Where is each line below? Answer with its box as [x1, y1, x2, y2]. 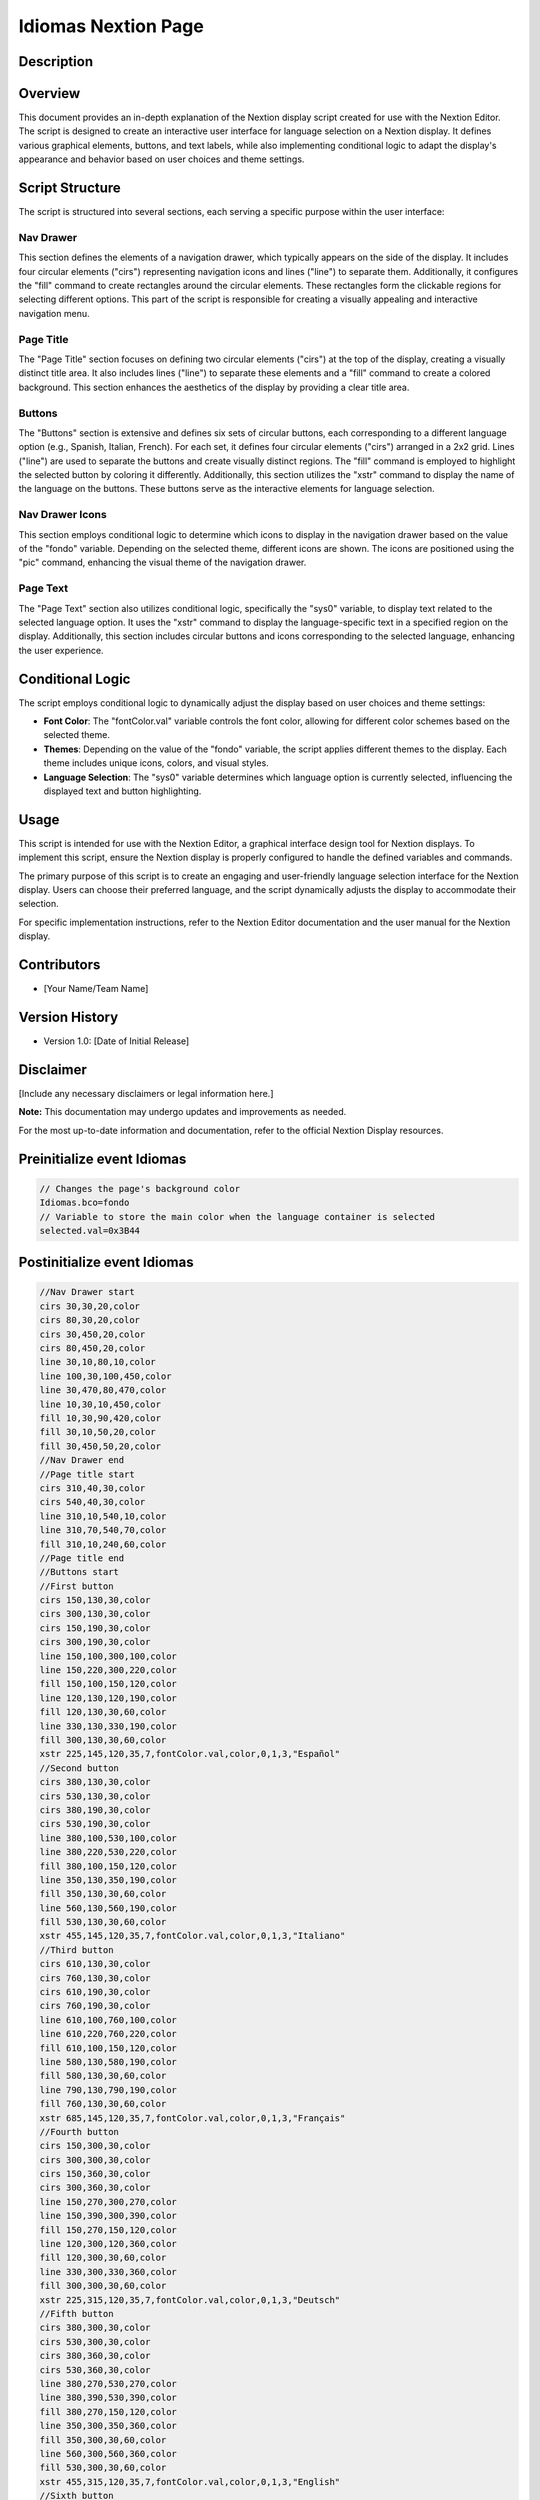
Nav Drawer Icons [18, 508, 107, 522]
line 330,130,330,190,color [39, 1720, 177, 1732]
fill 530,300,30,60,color [39, 2462, 167, 2474]
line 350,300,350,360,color [39, 2420, 177, 2432]
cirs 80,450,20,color [39, 1343, 146, 1354]
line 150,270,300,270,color [39, 2196, 177, 2207]
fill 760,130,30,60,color [39, 2098, 167, 2110]
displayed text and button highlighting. [43, 785, 202, 797]
